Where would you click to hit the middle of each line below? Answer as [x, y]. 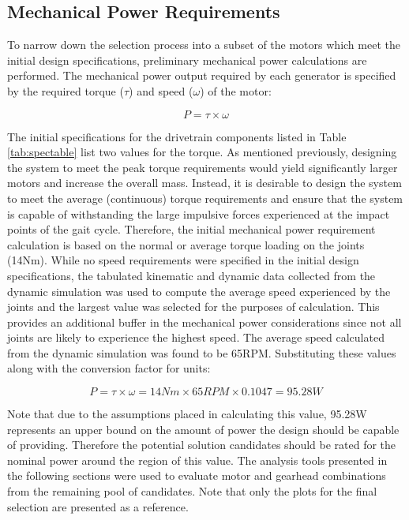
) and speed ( [161, 90]
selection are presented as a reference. [98, 506]
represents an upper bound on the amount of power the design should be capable [203, 429]
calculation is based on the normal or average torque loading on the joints [186, 244]
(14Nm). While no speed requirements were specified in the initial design [183, 260]
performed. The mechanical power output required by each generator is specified [202, 75]
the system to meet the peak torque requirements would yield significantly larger [203, 167]
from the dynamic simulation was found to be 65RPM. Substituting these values [202, 352]
